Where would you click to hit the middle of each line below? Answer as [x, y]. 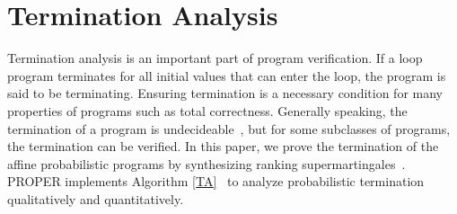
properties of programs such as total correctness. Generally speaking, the [207, 110]
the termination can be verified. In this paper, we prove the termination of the [223, 146]
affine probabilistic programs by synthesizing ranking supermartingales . [207, 163]
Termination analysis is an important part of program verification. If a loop [215, 58]
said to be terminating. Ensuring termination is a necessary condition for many [225, 93]
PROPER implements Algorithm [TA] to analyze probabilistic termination [216, 181]
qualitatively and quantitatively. [96, 198]
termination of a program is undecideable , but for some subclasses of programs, [229, 128]
